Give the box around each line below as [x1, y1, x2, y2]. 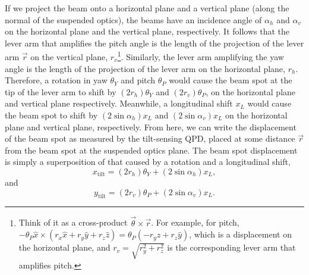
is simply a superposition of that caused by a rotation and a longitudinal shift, [5, 155, 291, 168]
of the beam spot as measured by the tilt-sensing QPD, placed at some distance [5, 132, 295, 145]
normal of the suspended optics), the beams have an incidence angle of [5, 13, 262, 26]
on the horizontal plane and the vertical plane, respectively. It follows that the [5, 25, 290, 37]
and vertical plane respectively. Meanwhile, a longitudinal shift [5, 97, 233, 110]
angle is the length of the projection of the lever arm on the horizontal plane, [5, 62, 285, 74]
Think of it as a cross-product [18, 216, 128, 229]
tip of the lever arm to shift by [5, 85, 116, 98]
